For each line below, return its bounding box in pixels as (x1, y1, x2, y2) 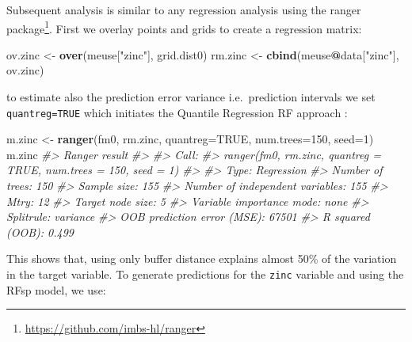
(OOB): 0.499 (6, 223, 74, 240)
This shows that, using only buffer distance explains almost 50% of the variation (6, 250, 397, 267)
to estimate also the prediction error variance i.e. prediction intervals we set (6, 89, 376, 105)
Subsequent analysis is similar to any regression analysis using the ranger (6, 2, 361, 17)
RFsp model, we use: (6, 281, 106, 298)
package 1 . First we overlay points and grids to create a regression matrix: (6, 17, 362, 36)
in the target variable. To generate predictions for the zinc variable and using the (6, 266, 404, 283)
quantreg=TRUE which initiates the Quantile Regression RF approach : (6, 104, 348, 120)
